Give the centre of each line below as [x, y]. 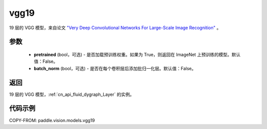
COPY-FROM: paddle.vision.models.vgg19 [52, 120]
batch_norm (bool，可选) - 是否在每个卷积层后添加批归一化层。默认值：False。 [115, 68]
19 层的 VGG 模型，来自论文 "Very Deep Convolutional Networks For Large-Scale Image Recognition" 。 [115, 28]
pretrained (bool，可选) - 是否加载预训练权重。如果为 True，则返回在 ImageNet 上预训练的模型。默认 [137, 54]
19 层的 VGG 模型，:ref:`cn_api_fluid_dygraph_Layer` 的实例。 [72, 94]
